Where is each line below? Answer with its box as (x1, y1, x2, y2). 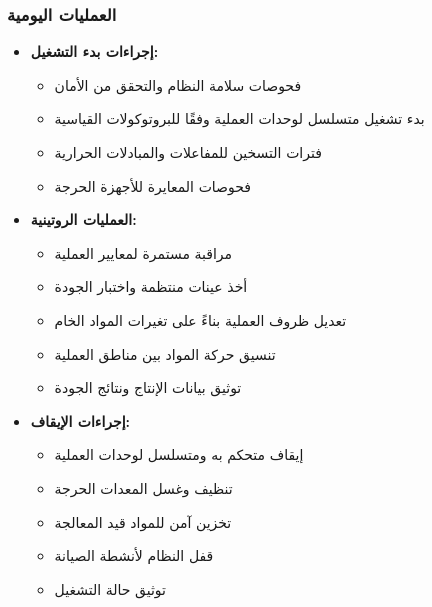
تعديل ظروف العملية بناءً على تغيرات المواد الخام (54, 309, 347, 330)
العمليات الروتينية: (30, 209, 137, 230)
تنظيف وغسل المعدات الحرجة (54, 477, 233, 498)
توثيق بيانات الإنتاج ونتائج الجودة (54, 377, 242, 398)
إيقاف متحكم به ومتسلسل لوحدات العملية (54, 444, 304, 465)
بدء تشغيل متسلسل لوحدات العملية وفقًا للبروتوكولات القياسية (54, 108, 425, 129)
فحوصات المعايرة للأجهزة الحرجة (54, 175, 251, 196)
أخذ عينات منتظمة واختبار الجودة (54, 276, 248, 297)
